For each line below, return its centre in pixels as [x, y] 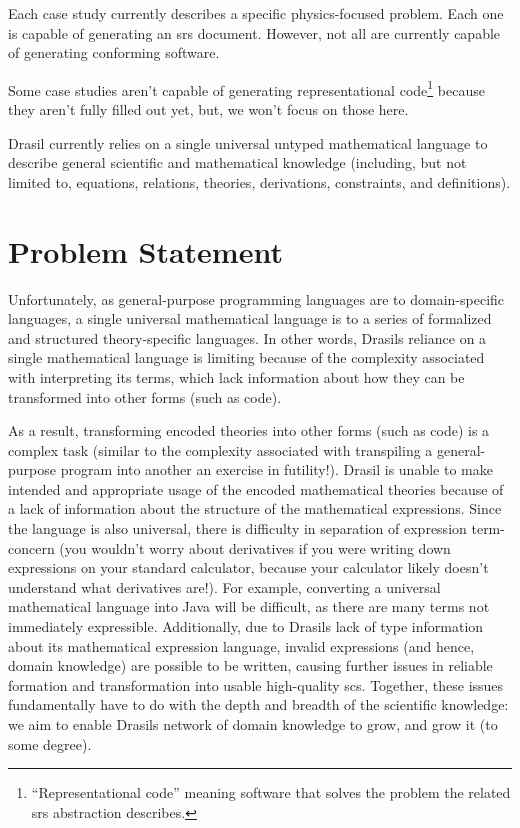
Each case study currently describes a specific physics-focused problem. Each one [256, 13]
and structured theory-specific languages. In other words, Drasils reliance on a [247, 337]
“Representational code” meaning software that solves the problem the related [271, 792]
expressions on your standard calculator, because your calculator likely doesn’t [248, 567]
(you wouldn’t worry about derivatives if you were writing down [255, 547]
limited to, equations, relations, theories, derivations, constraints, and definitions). [259, 181]
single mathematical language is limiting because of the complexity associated [246, 357]
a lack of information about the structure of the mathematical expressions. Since [255, 508]
